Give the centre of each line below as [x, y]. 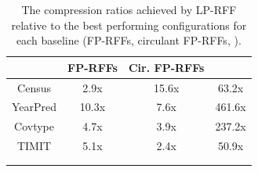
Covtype [35, 126]
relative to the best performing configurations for [129, 25]
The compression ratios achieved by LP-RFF [129, 9]
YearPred [35, 107]
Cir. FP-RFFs [166, 67]
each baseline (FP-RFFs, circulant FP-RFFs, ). [129, 40]
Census [34, 87]
